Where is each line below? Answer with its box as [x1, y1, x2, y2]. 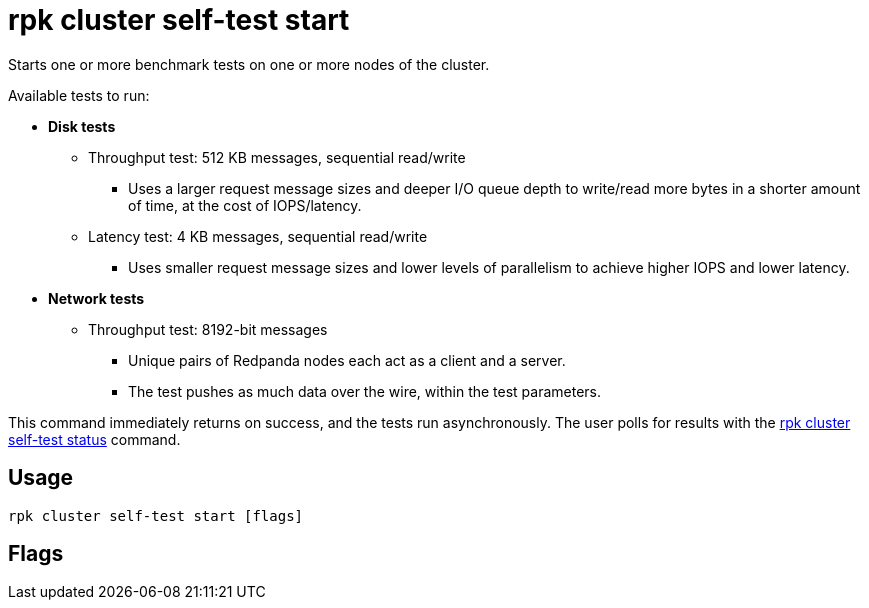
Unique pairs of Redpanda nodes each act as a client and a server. [128, 351, 566, 369]
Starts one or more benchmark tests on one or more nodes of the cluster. [8, 55, 490, 73]
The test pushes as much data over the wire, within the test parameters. [128, 382, 602, 400]
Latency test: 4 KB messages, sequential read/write [88, 227, 428, 245]
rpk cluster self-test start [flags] [8, 507, 304, 524]
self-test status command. [8, 430, 181, 448]
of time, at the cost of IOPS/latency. [128, 196, 362, 214]
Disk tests [48, 117, 116, 135]
